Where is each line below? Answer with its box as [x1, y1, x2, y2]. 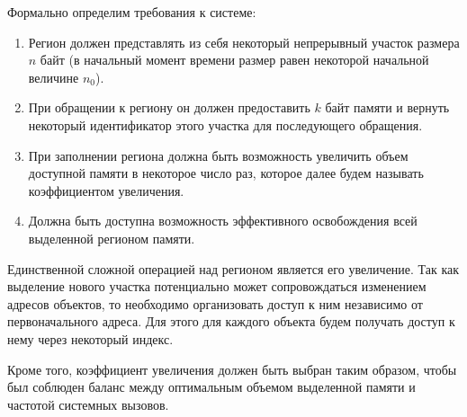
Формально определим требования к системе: [7, 3, 256, 21]
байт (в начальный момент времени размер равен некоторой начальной [40, 50, 429, 69]
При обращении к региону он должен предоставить [28, 98, 310, 117]
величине [28, 67, 79, 86]
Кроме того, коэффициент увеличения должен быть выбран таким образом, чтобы [7, 359, 457, 378]
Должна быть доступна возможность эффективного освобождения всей [28, 211, 418, 230]
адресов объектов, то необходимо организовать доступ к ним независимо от [7, 294, 423, 313]
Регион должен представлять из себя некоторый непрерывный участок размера [28, 32, 460, 51]
